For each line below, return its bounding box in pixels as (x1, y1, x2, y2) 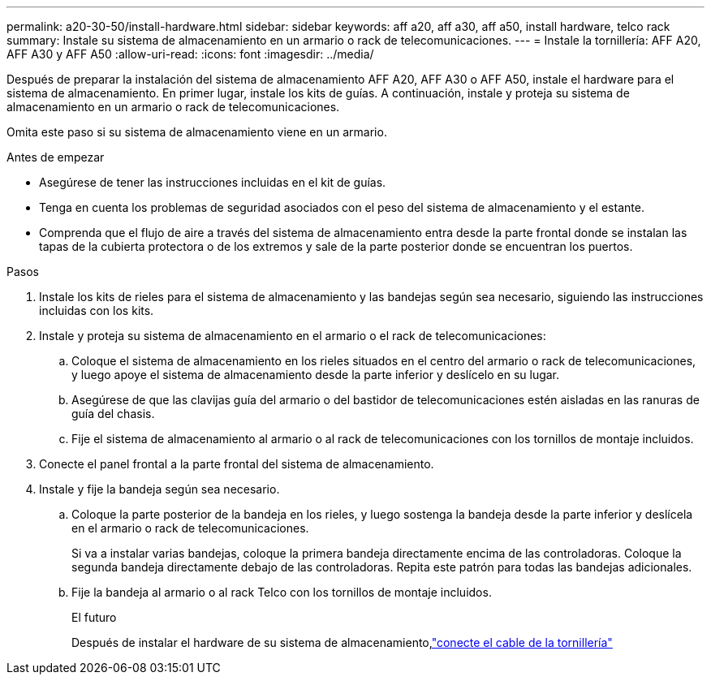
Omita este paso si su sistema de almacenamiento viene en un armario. (6, 125, 387, 139)
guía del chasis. (71, 407, 155, 420)
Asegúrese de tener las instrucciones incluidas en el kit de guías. (39, 175, 386, 189)
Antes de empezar (6, 150, 105, 164)
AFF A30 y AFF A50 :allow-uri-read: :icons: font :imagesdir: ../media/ (6, 47, 374, 61)
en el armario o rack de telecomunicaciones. (71, 521, 309, 535)
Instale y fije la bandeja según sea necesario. (39, 482, 280, 496)
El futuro (71, 610, 117, 624)
